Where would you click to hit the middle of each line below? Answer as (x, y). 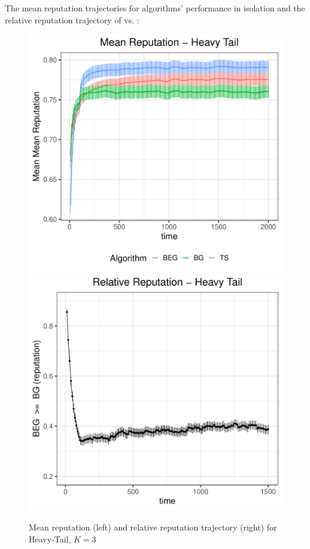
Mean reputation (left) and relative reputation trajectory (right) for (153, 527)
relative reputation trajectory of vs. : (72, 19)
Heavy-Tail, (50, 539)
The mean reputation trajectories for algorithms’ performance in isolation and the (155, 8)
